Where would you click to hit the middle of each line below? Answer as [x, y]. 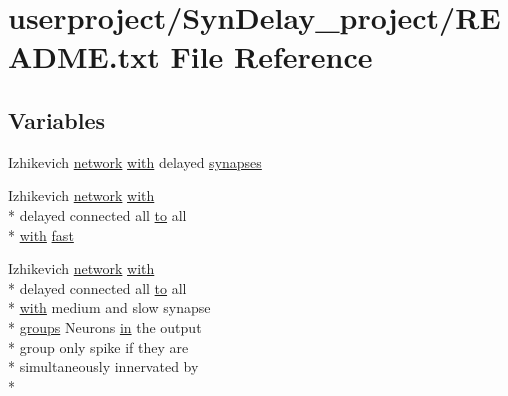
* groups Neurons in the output [105, 326]
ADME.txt [84, 56]
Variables [57, 119]
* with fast [41, 234]
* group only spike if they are [98, 346]
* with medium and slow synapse [109, 307]
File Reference [271, 56]
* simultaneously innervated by [103, 366]
